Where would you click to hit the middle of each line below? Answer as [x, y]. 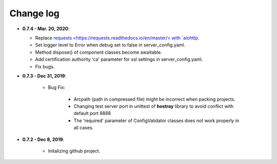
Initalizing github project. [74, 151]
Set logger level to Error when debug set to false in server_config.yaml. [110, 45]
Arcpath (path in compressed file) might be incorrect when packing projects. [154, 99]
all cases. [84, 128]
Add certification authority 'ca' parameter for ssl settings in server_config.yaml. [119, 59]
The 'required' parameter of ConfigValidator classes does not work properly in [156, 121]
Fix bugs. [45, 66]
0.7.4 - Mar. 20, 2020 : [46, 29]
